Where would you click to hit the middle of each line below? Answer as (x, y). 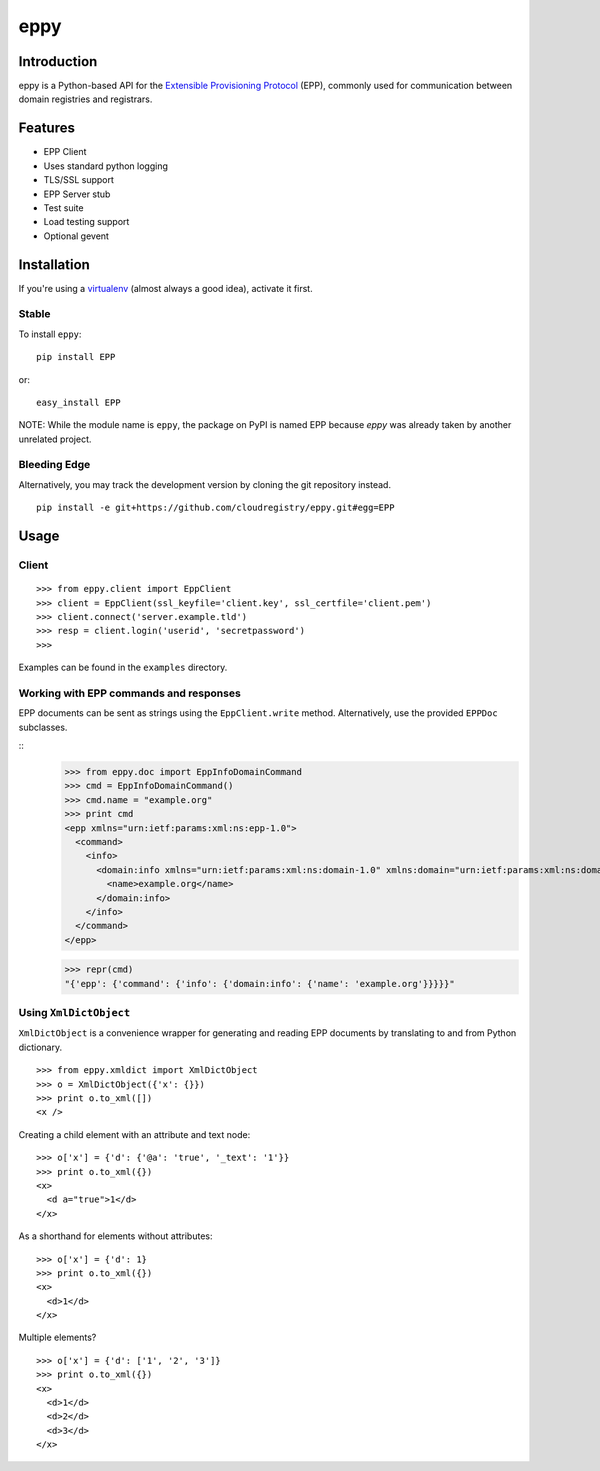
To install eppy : (50, 334)
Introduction (58, 61)
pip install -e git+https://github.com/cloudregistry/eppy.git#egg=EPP (215, 508)
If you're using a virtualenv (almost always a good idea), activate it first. (166, 288)
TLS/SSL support (79, 180)
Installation (54, 264)
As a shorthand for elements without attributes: (115, 1236)
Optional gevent (76, 236)
